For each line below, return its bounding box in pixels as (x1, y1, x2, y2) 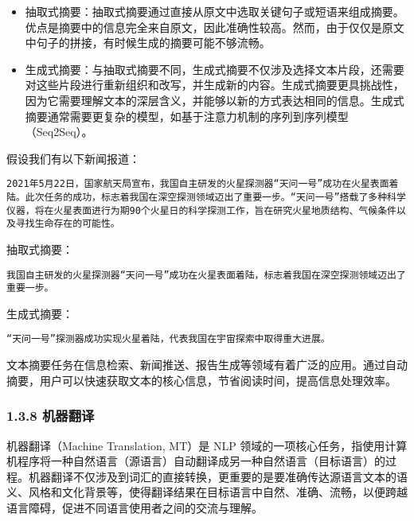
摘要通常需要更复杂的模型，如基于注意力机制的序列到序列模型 (25, 107, 349, 124)
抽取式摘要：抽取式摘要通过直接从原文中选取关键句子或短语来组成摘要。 (25, 3, 404, 19)
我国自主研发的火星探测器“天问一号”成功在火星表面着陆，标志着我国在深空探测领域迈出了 (6, 269, 406, 281)
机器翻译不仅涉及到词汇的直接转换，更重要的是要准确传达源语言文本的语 (28, 468, 408, 484)
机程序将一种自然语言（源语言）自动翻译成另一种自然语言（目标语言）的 (6, 453, 385, 469)
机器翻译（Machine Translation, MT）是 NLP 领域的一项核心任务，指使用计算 (6, 437, 408, 453)
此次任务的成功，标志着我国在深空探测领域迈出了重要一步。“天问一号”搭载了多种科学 (25, 192, 406, 203)
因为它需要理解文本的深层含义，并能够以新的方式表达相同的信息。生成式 (25, 91, 404, 108)
